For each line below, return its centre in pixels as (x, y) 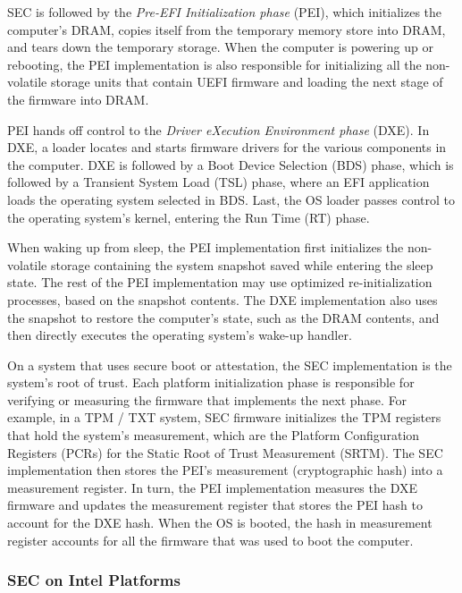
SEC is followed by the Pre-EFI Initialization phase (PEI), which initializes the (225, 12)
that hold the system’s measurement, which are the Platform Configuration (214, 435)
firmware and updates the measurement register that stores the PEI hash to (215, 505)
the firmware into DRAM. (78, 99)
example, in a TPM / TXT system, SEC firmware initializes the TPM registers (224, 417)
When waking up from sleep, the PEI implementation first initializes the (206, 247)
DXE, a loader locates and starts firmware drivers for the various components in (227, 147)
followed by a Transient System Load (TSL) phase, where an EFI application (218, 182)
